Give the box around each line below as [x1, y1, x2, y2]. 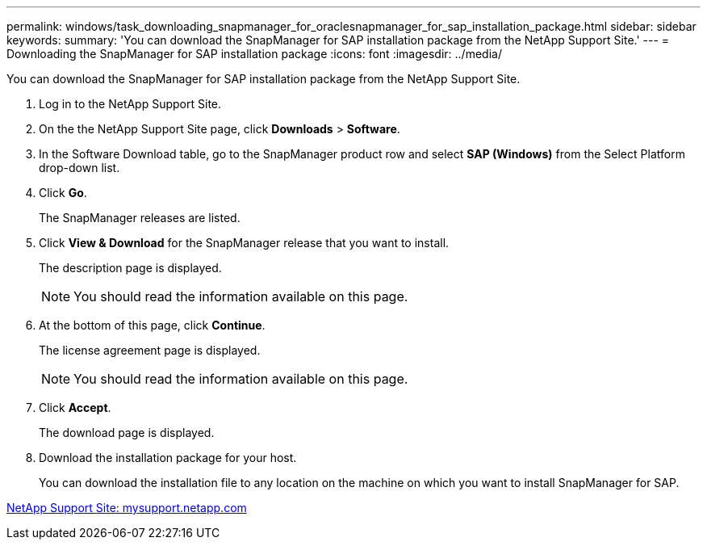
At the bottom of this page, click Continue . [39, 318, 266, 332]
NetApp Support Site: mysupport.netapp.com [6, 501, 247, 514]
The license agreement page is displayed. [39, 343, 261, 357]
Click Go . [39, 186, 87, 199]
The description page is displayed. [39, 261, 222, 275]
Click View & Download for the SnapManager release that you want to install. [39, 236, 450, 250]
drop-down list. [39, 161, 120, 174]
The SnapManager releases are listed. [39, 211, 241, 225]
